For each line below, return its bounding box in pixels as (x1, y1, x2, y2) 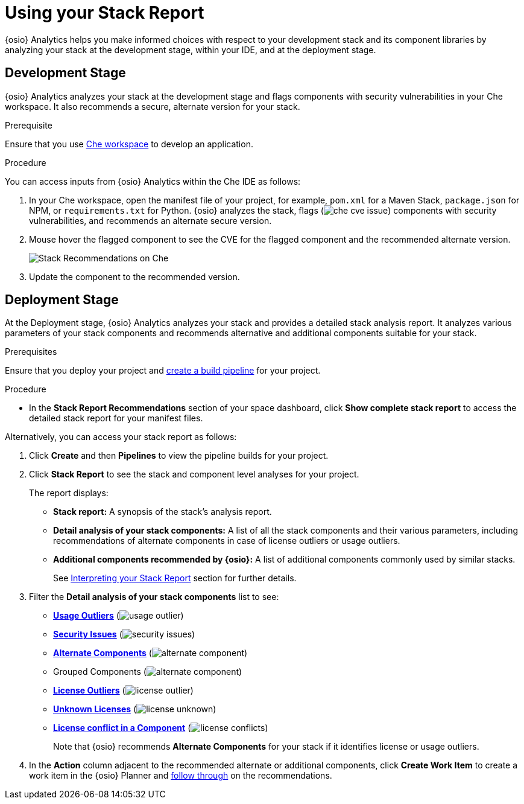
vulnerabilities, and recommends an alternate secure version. (29, 215, 272, 226)
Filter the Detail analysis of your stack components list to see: (29, 592, 279, 602)
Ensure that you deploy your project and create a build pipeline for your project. (5, 365, 321, 376)
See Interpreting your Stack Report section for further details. (53, 573, 297, 584)
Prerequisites (5, 346, 57, 357)
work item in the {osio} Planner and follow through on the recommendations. (29, 770, 332, 781)
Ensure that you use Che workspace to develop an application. (5, 138, 253, 149)
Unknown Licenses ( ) (53, 704, 216, 715)
